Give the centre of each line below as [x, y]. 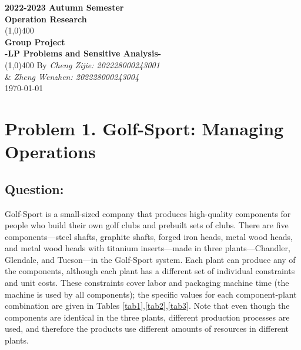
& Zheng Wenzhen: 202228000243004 [72, 76]
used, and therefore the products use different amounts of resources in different [147, 329]
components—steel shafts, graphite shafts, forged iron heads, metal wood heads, [149, 236]
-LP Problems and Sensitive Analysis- [83, 53]
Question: [34, 189]
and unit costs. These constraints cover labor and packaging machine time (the [147, 283]
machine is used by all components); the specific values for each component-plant [151, 294]
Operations [50, 151]
